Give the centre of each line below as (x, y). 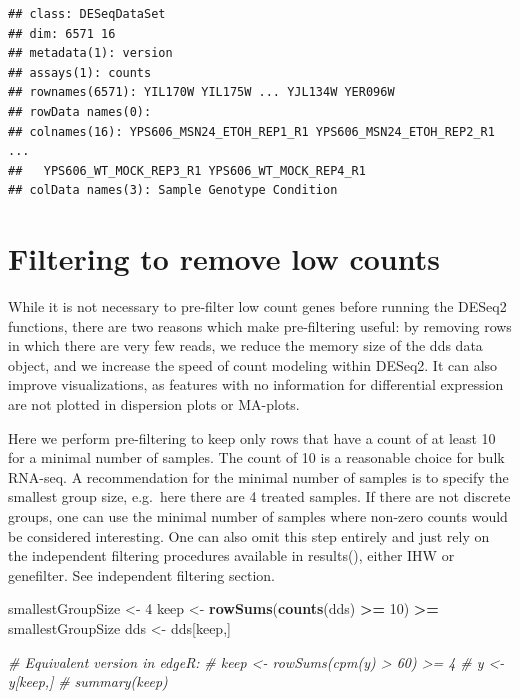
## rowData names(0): (80, 111)
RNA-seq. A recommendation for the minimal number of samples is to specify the (258, 476)
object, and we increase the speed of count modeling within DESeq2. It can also (253, 364)
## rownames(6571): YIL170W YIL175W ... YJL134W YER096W (201, 92)
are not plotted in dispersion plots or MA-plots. (154, 404)
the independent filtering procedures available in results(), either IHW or (231, 555)
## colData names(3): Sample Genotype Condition (173, 190)
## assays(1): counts (80, 72)
